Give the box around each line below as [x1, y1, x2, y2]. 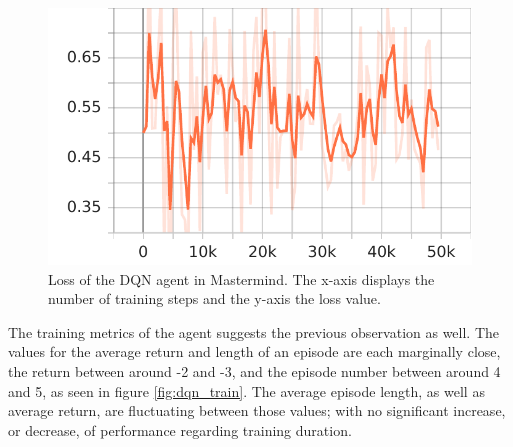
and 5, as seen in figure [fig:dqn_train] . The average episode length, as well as [8, 380, 485, 401]
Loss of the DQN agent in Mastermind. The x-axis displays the [48, 268, 435, 289]
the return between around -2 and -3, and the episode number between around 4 [8, 360, 501, 381]
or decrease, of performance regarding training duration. [8, 419, 352, 440]
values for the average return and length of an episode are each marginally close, [8, 341, 501, 362]
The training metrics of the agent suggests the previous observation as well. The [8, 321, 500, 342]
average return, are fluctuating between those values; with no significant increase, [8, 400, 506, 421]
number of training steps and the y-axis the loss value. [48, 288, 381, 309]
